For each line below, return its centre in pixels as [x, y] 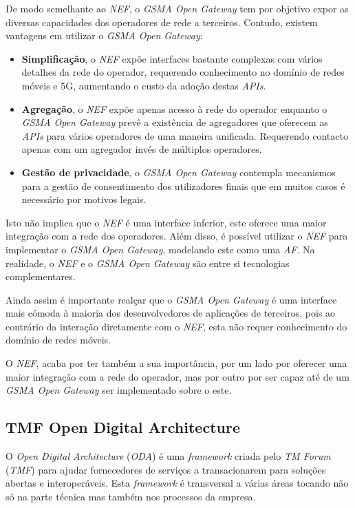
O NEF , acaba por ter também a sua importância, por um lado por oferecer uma [176, 363]
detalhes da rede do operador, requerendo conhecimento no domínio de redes [183, 72]
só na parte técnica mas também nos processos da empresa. [131, 496]
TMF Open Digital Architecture [123, 427]
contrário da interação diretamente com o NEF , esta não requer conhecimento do [176, 326]
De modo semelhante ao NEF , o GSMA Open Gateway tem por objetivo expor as [177, 8]
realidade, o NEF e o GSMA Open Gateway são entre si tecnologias [148, 263]
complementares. [41, 276]
